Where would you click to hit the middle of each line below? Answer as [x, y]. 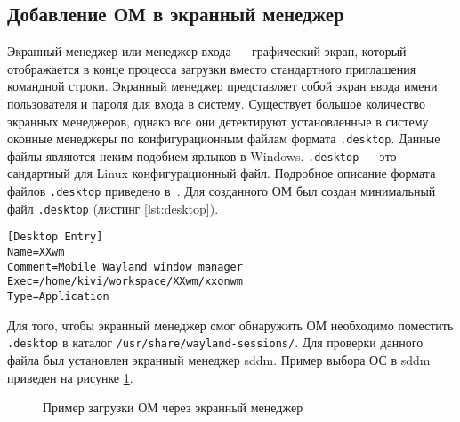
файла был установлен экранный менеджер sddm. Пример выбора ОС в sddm [219, 359]
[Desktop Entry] [55, 237]
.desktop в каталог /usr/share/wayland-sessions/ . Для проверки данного [215, 342]
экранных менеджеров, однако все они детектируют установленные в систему [218, 121]
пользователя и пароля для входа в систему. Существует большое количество [216, 103]
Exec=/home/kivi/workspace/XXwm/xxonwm [125, 282]
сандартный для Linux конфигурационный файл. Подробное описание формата [222, 173]
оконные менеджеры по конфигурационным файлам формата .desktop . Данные [224, 138]
